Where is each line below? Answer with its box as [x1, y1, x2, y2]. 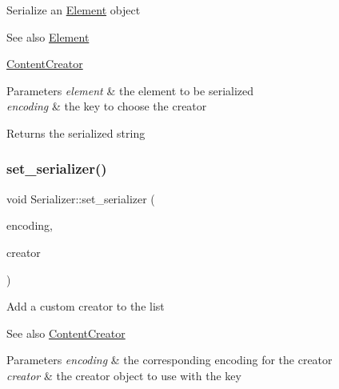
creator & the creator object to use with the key [6, 367, 241, 383]
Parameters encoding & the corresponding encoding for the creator [6, 351, 333, 368]
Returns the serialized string [6, 124, 146, 141]
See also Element [6, 28, 90, 45]
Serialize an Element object [6, 2, 141, 18]
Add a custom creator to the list [6, 298, 165, 315]
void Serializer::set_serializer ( [6, 190, 155, 207]
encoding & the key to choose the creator [6, 98, 207, 114]
